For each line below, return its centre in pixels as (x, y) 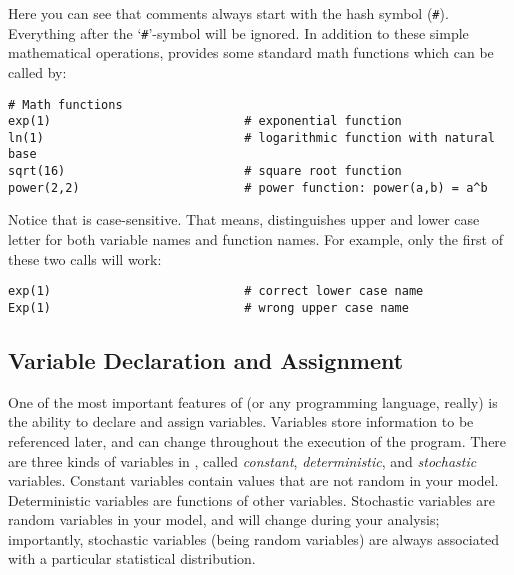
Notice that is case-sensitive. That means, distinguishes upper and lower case (244, 219)
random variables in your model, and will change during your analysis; (224, 519)
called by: (37, 71)
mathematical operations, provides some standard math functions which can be (251, 52)
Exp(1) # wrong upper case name (208, 307)
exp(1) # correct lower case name (216, 291)
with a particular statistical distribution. (132, 558)
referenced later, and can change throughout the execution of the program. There (257, 440)
